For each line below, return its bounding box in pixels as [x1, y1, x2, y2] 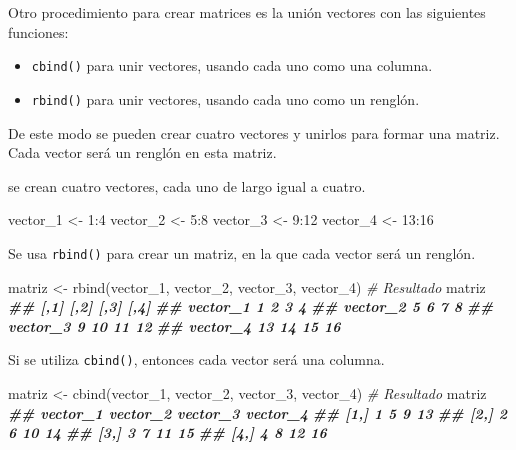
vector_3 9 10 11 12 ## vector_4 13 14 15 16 [8, 315, 341, 336]
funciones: [8, 21, 69, 42]
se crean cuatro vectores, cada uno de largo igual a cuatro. [8, 175, 366, 196]
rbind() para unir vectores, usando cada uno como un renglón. [31, 88, 420, 109]
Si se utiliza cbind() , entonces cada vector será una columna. [8, 349, 385, 370]
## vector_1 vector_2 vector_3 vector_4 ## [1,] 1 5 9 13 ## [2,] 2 [8, 402, 507, 423]
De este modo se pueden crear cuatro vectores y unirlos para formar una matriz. [8, 122, 500, 143]
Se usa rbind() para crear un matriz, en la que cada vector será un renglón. [8, 242, 476, 263]
